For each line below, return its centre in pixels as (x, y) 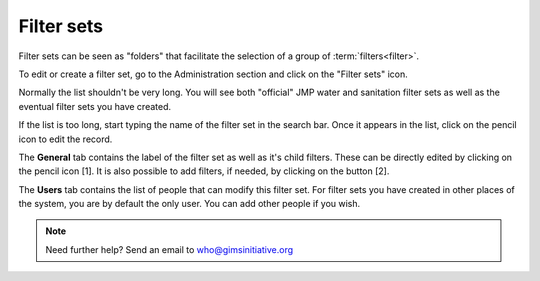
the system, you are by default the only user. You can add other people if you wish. (189, 204)
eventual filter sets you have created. (95, 106)
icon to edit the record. (65, 139)
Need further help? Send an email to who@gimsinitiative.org (169, 249)
